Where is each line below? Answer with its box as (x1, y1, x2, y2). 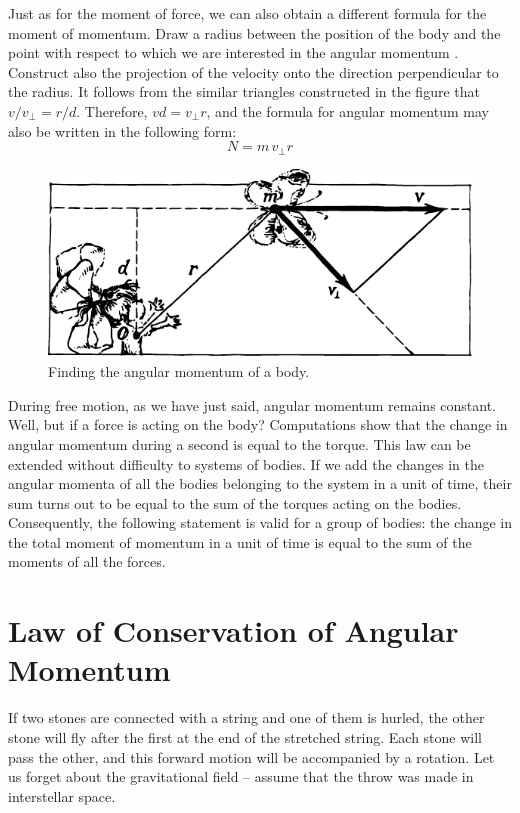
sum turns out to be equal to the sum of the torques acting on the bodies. (8, 492, 462, 513)
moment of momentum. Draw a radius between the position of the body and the (8, 22, 501, 43)
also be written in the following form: (8, 120, 237, 141)
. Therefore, (76, 100, 148, 121)
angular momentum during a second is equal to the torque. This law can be (8, 433, 471, 454)
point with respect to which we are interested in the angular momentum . (8, 42, 459, 63)
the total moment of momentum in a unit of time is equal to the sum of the (8, 531, 472, 552)
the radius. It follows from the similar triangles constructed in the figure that (8, 81, 480, 102)
